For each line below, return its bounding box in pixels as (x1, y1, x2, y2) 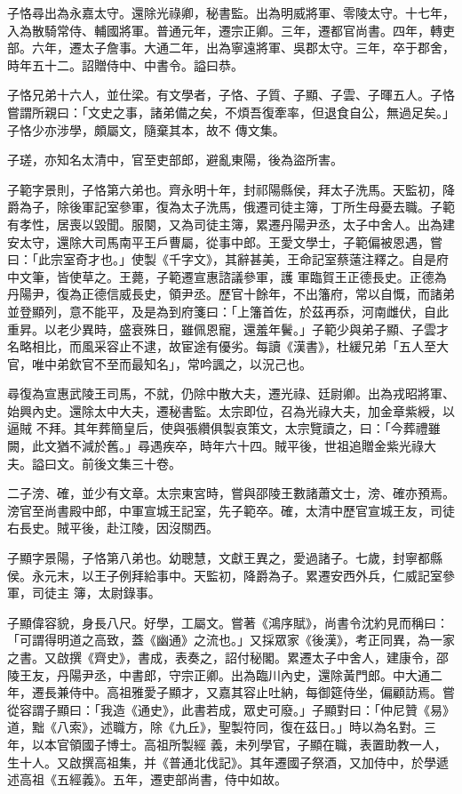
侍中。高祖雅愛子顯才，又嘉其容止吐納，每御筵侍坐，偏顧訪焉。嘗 (68, 683, 455, 702)
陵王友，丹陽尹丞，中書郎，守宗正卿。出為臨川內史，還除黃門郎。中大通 (7, 665, 430, 684)
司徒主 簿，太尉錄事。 (31, 583, 161, 602)
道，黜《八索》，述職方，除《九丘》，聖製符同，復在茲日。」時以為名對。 (7, 718, 424, 736)
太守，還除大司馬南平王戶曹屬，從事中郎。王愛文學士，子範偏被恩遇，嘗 (19, 232, 442, 251)
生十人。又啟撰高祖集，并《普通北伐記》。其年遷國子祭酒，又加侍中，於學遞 (7, 752, 449, 771)
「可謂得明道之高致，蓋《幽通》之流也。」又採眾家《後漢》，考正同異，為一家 (7, 630, 455, 649)
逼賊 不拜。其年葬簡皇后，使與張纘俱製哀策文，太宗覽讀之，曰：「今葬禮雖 (7, 419, 441, 437)
